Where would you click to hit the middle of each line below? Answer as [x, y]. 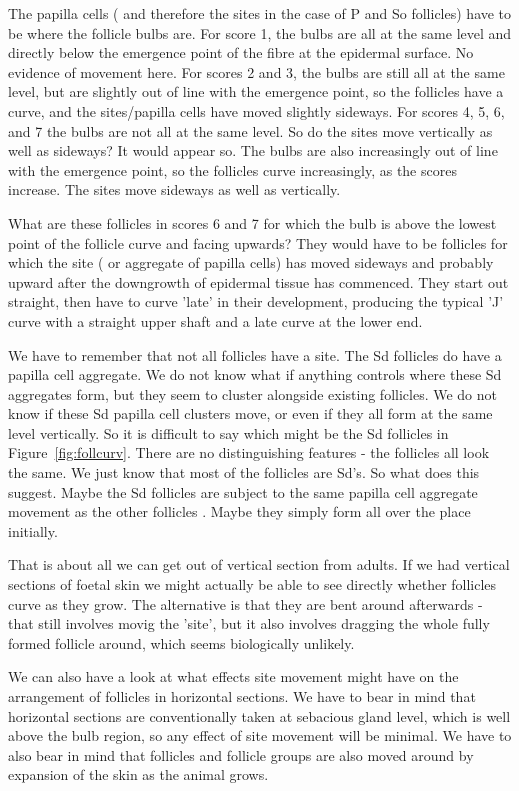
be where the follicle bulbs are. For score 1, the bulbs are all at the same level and [260, 32]
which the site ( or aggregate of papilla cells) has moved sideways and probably [251, 262]
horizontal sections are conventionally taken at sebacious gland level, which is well [259, 715]
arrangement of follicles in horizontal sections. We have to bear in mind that [242, 696]
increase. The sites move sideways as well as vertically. [174, 189]
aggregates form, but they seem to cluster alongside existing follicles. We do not [252, 393]
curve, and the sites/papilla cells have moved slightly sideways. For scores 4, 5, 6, [256, 110]
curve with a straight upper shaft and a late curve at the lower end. [215, 320]
